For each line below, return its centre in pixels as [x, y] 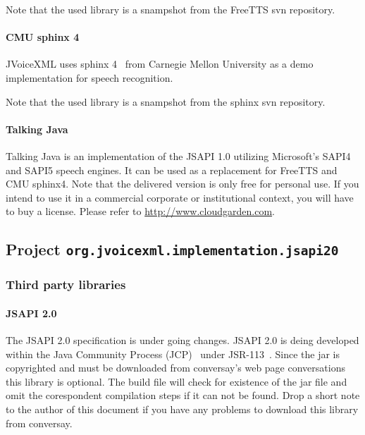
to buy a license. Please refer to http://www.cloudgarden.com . [140, 211]
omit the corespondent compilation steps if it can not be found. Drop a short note [183, 395]
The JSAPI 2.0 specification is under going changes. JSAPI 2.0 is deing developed [182, 339]
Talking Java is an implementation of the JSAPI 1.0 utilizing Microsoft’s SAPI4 [178, 155]
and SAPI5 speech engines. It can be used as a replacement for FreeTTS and [172, 170]
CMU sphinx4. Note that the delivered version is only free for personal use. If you [182, 184]
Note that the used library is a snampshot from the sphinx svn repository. [166, 101]
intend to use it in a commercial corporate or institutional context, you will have [180, 197]
